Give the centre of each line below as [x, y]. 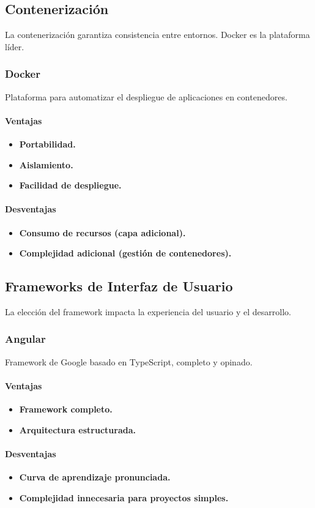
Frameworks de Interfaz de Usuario [119, 286]
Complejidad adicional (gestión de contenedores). [125, 253]
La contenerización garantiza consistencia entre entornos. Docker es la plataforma [157, 35]
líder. [15, 46]
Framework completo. [66, 409]
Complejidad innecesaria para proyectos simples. [124, 497]
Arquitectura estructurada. [77, 429]
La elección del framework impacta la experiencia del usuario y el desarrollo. [148, 311]
